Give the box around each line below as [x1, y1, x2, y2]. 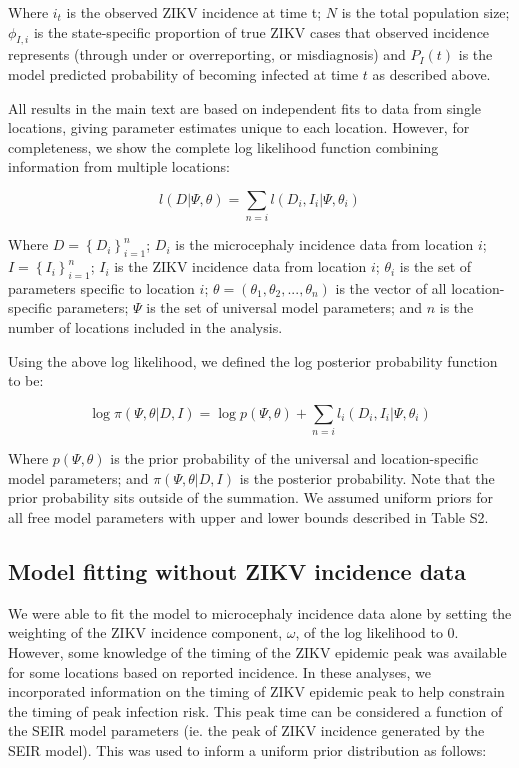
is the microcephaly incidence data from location [175, 234, 474, 255]
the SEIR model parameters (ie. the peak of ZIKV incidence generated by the [8, 720, 485, 741]
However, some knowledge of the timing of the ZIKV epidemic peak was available [8, 641, 507, 662]
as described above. [372, 63, 491, 84]
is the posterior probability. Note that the [239, 467, 495, 488]
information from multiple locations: [8, 156, 230, 177]
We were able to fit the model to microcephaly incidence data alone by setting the [8, 602, 512, 623]
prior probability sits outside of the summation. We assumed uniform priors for [8, 487, 494, 508]
